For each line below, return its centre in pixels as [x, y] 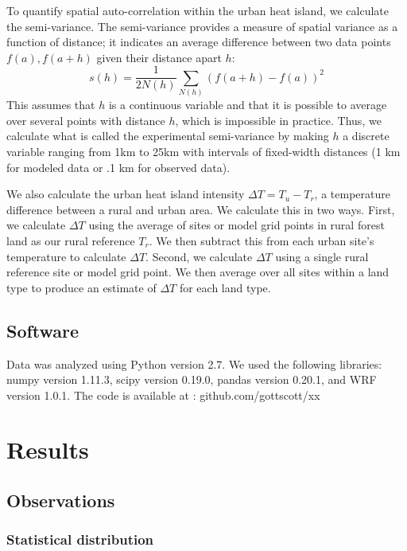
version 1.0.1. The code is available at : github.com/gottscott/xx [163, 395]
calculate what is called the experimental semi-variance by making [168, 136]
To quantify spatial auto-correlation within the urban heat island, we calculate [198, 10]
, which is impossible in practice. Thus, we [278, 120]
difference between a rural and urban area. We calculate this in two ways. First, [201, 209]
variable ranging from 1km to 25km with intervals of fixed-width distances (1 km [203, 151]
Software [43, 330]
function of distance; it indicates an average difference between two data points [199, 42]
